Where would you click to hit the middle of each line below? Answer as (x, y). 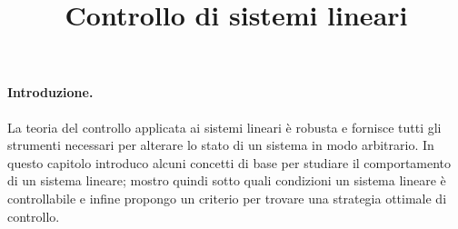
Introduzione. (50, 92)
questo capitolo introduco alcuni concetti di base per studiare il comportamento (229, 162)
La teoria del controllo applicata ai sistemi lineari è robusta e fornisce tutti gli (224, 127)
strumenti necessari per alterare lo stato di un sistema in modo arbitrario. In (221, 145)
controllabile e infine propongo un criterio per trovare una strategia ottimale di (227, 198)
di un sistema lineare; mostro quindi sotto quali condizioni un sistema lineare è (227, 180)
